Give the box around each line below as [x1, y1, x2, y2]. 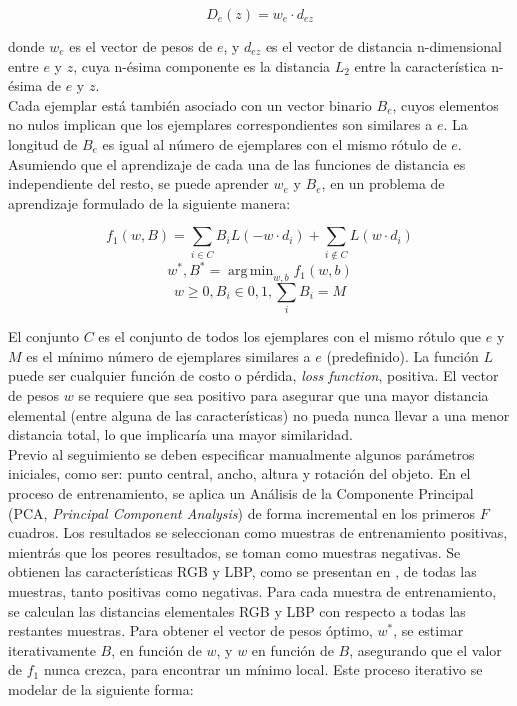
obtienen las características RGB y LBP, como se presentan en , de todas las [8, 561, 477, 582]
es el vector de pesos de [69, 36, 213, 56]
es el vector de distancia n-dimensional [265, 36, 502, 56]
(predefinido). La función [326, 345, 479, 366]
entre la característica [354, 55, 487, 76]
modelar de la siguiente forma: [8, 678, 194, 699]
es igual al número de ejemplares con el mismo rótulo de [102, 133, 447, 154]
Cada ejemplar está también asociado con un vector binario [8, 94, 372, 115]
